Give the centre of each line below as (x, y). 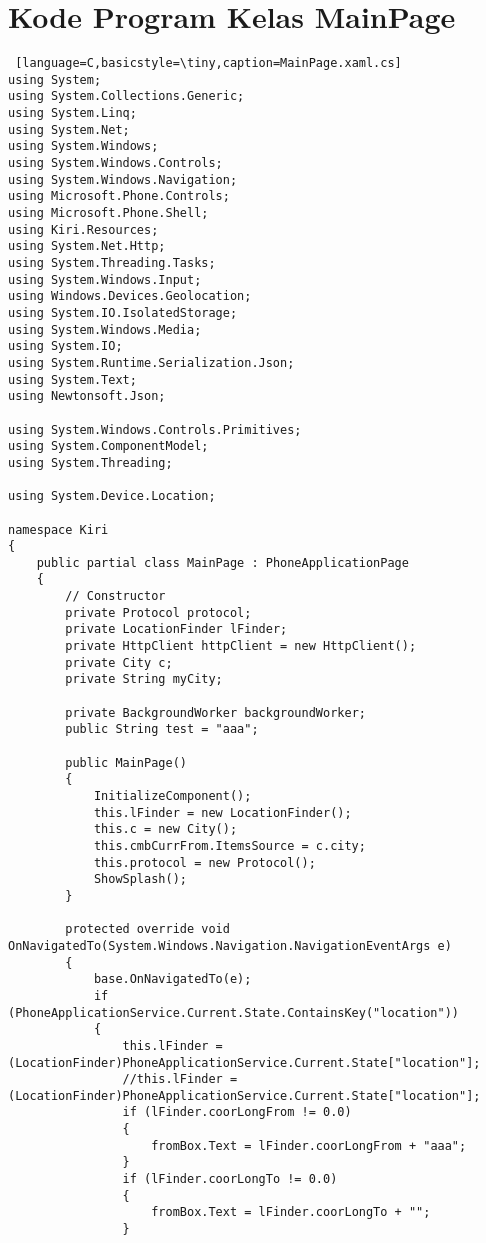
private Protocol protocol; (158, 612)
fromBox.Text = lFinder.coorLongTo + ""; (291, 1212)
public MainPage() (126, 762)
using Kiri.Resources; (83, 229)
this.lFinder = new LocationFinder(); (222, 812)
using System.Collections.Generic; (126, 96)
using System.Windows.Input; (105, 279)
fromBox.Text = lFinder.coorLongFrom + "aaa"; (309, 1145)
